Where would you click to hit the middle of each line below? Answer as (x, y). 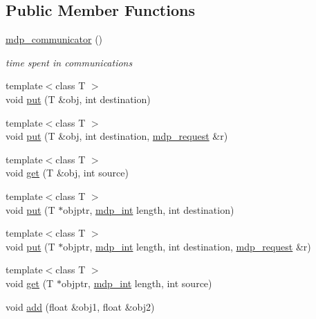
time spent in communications (69, 62)
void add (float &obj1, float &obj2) (80, 306)
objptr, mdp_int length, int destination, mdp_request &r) (187, 246)
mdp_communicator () (54, 39)
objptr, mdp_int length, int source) (137, 283)
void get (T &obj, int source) (67, 173)
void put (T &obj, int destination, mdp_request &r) (117, 136)
